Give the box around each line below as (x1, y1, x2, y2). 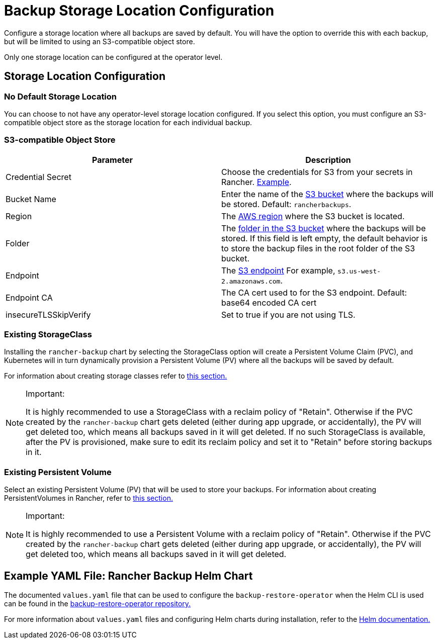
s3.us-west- (337, 267, 381, 275)
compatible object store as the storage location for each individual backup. (4, 118, 252, 127)
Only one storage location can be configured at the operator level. (4, 52, 223, 61)
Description (305, 154, 351, 165)
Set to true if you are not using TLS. (221, 309, 356, 320)
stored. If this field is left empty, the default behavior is (221, 233, 428, 243)
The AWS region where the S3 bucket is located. (221, 211, 405, 221)
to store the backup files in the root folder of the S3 (221, 243, 415, 253)
